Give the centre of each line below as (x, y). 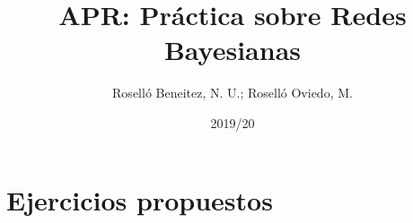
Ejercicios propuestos (140, 199)
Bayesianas (233, 50)
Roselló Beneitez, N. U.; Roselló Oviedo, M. (233, 93)
